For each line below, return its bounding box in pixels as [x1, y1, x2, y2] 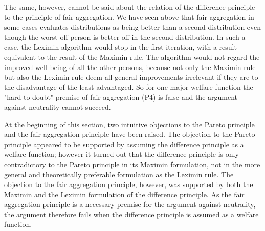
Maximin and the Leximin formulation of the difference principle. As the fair [4, 189, 245, 199]
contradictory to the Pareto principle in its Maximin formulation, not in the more [4, 158, 260, 169]
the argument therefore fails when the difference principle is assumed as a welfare [4, 209, 259, 219]
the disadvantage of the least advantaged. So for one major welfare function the [4, 81, 253, 92]
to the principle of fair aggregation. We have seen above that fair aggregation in [4, 11, 254, 22]
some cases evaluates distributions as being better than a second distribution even [4, 21, 261, 32]
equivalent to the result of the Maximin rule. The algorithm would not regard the [4, 51, 260, 62]
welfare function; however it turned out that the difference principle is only [4, 149, 239, 159]
